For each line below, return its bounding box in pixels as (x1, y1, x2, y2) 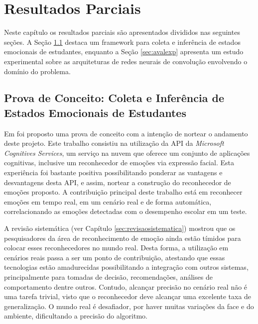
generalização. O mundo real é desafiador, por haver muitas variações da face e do (4, 301, 254, 311)
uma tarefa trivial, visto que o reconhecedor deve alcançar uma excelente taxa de (4, 291, 252, 302)
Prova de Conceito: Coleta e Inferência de (4, 90, 224, 106)
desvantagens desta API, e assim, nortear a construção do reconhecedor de (4, 177, 231, 187)
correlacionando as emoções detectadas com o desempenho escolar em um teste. (4, 206, 247, 216)
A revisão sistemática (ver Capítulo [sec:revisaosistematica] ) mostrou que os (4, 223, 236, 233)
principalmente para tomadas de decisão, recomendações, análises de (4, 272, 213, 282)
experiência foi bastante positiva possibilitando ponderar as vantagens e (4, 167, 223, 178)
